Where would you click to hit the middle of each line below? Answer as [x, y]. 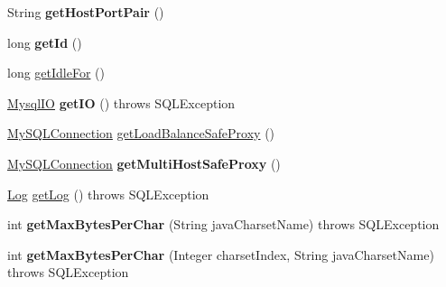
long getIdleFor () [56, 73]
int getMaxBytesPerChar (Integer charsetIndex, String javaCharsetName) [221, 254]
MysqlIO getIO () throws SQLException [121, 102]
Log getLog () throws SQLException [108, 194]
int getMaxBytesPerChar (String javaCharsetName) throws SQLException [223, 224]
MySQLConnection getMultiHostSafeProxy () [144, 163]
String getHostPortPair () [86, 12]
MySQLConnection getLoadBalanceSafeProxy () [141, 133]
